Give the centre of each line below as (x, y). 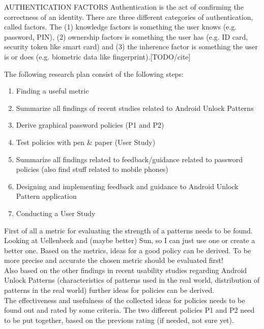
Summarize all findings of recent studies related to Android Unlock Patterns (135, 108)
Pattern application (46, 196)
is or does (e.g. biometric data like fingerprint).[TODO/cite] (97, 56)
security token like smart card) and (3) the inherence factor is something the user (131, 47)
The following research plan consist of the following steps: (94, 73)
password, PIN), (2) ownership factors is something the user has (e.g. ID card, (126, 36)
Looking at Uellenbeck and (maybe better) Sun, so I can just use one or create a (130, 240)
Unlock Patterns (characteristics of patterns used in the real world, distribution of (132, 280)
